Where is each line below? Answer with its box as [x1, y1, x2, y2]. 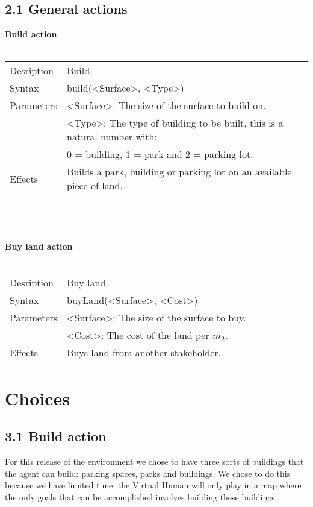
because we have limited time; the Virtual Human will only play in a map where [5, 479, 302, 491]
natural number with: [67, 130, 157, 144]
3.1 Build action [5, 427, 107, 446]
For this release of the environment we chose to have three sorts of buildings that [5, 455, 304, 467]
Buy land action [5, 240, 73, 253]
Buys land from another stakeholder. [67, 345, 222, 360]
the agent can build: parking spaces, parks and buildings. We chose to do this [5, 467, 291, 479]
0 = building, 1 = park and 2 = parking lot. [67, 147, 253, 162]
